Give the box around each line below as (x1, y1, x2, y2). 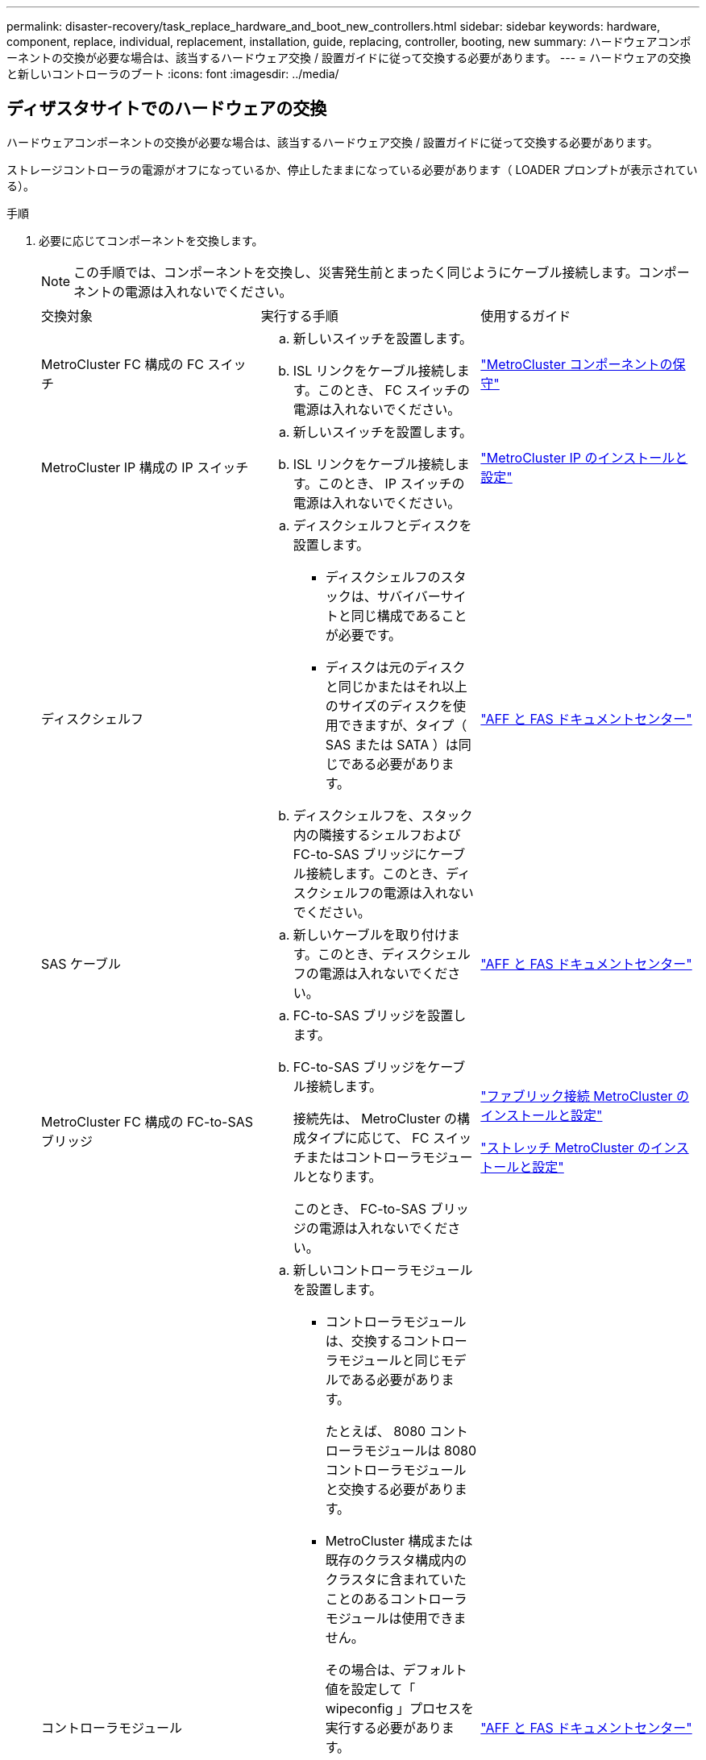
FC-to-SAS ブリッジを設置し (293, 1007, 467, 1023)
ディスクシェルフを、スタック (293, 807, 473, 824)
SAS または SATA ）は (325, 736, 459, 753)
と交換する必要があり (325, 1480, 455, 1497)
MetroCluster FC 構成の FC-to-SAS (41, 1113, 253, 1130)
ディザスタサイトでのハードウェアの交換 (6, 98, 327, 119)
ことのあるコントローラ (325, 1590, 467, 1607)
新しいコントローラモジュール (293, 1261, 473, 1278)
